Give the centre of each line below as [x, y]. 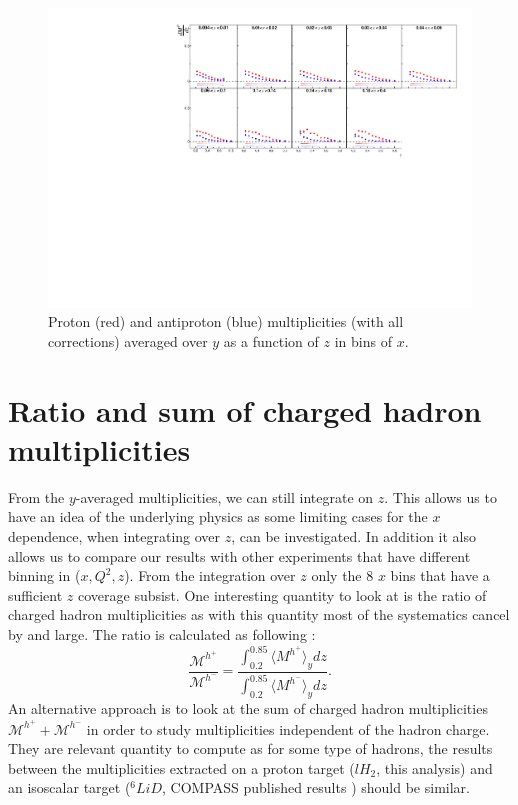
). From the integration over [210, 575]
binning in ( [44, 575]
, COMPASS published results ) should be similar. [316, 787]
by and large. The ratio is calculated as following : [162, 633]
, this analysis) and [434, 767]
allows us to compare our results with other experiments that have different [239, 555]
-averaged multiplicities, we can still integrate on [224, 496]
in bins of [363, 340]
